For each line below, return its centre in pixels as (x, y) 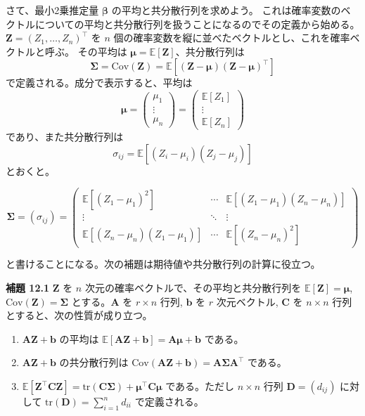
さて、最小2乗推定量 (52, 10)
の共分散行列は (94, 362)
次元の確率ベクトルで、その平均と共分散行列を (193, 288)
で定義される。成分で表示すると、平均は (99, 83)
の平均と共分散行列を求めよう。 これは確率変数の (226, 10)
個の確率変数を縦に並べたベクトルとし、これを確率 (232, 38)
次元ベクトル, (247, 301)
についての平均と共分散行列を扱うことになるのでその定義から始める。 (197, 24)
